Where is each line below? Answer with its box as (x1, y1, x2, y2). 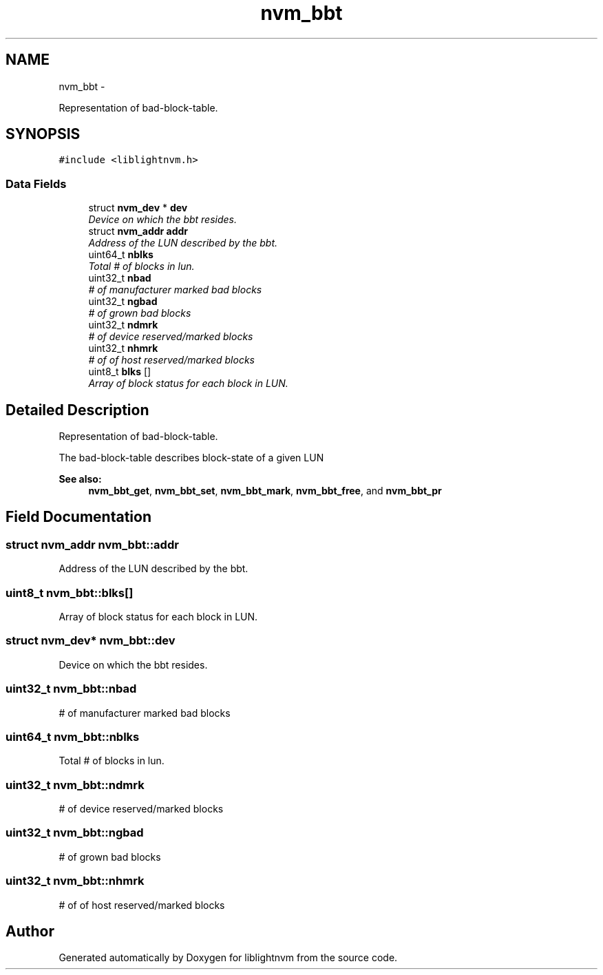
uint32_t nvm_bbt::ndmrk (6, 777, 145, 792)
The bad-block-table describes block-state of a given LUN (59, 452, 324, 464)
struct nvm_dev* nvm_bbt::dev (6, 633, 176, 648)
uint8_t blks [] (88, 366, 151, 378)
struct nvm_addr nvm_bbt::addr (6, 537, 179, 552)
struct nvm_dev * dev (88, 202, 188, 214)
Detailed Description (6, 401, 149, 419)
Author (6, 922, 54, 940)
